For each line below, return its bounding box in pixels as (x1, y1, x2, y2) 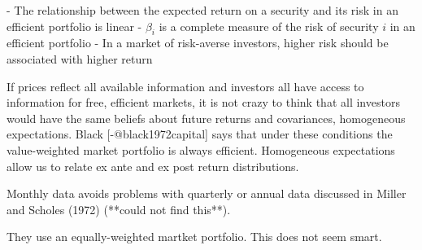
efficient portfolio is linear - (7, 17, 142, 34)
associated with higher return (7, 50, 153, 67)
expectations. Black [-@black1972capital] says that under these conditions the (7, 125, 393, 143)
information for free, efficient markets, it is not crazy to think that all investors (7, 94, 400, 111)
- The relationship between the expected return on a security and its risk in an (7, 2, 398, 18)
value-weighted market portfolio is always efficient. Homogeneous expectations (7, 141, 395, 158)
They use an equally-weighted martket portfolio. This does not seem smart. (7, 228, 382, 245)
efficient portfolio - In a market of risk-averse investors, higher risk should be (7, 34, 389, 51)
